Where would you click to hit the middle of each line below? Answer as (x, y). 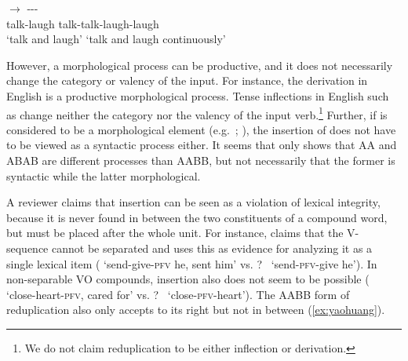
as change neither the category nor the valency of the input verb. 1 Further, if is (197, 113)
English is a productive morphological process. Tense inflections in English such (198, 95)
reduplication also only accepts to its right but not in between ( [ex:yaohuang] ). (196, 310)
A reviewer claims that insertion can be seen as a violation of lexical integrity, (193, 202)
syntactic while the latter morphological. (104, 175)
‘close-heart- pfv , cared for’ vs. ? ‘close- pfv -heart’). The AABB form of (178, 294)
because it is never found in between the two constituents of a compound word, (197, 217)
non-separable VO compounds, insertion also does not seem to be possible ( (188, 279)
